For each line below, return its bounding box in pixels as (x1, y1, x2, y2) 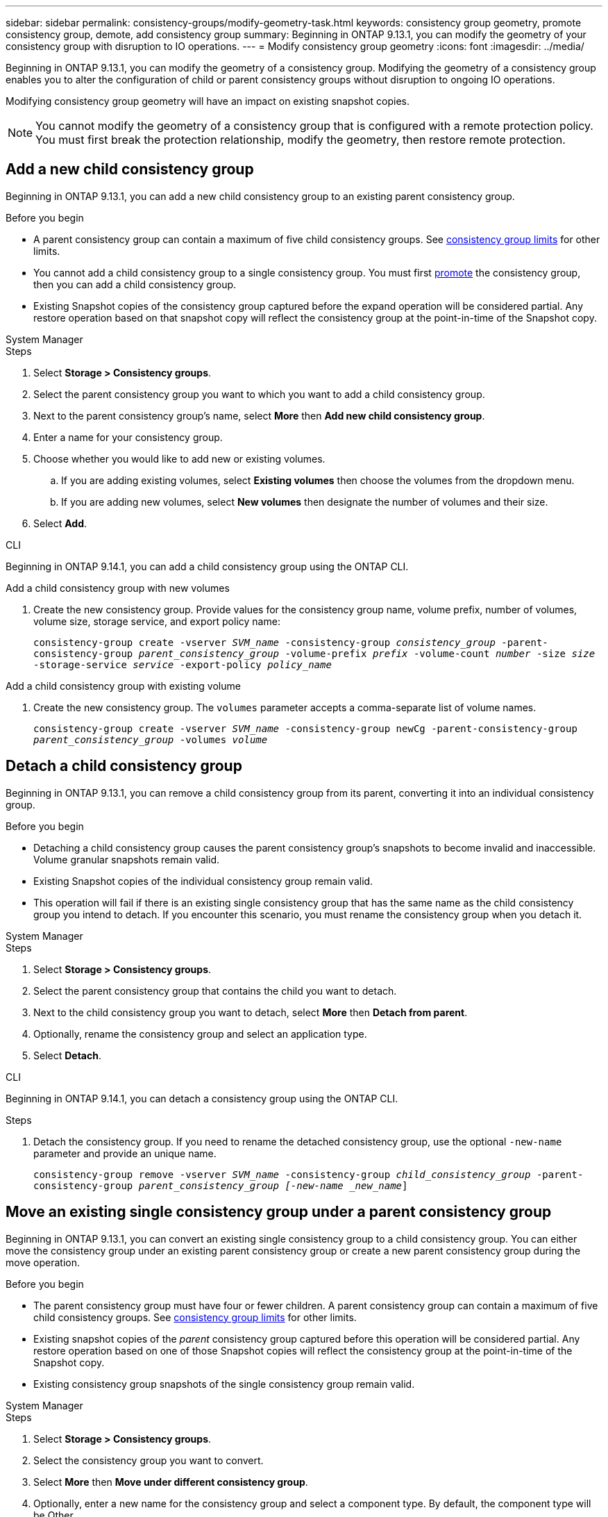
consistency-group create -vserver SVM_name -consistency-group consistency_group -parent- (33, 636, 548, 648)
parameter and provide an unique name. (33, 1147, 217, 1159)
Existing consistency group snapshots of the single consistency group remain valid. (33, 1377, 415, 1390)
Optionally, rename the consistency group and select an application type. (33, 1027, 367, 1040)
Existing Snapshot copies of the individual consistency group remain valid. (33, 874, 373, 887)
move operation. (6, 1256, 81, 1268)
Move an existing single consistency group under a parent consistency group (6, 1203, 552, 1221)
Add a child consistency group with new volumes (6, 581, 230, 594)
